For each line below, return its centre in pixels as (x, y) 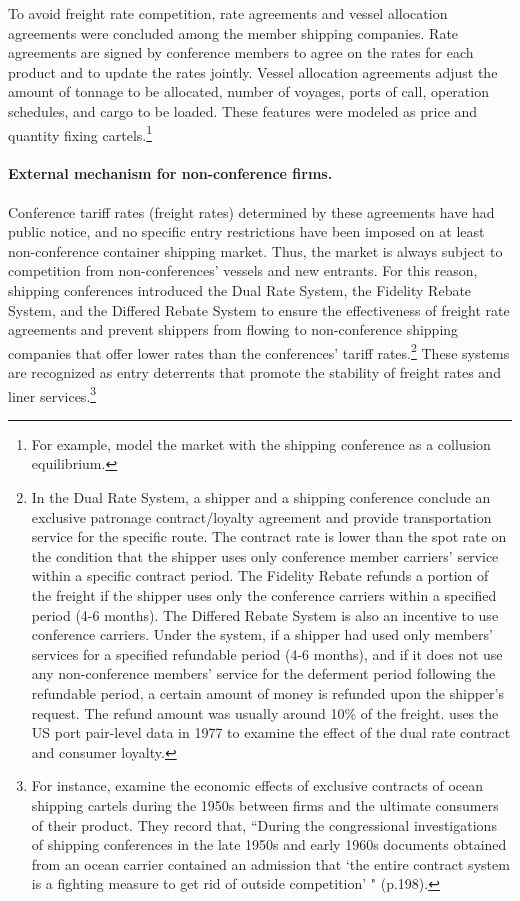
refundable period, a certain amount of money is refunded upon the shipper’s (268, 692)
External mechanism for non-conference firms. (170, 173)
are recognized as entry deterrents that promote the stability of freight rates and (254, 372)
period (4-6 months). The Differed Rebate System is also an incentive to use (265, 614)
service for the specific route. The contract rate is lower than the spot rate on (269, 536)
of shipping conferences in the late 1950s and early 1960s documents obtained (269, 844)
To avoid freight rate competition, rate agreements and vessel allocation (228, 13)
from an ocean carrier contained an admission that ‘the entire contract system (270, 863)
